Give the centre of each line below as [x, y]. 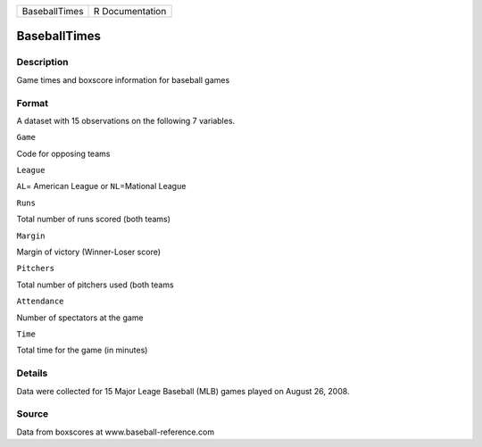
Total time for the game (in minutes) [82, 350]
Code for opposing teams [63, 153]
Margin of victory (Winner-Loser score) [88, 252]
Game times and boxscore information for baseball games [123, 79]
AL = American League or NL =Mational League [101, 186]
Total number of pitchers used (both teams [95, 285]
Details [32, 373]
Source [33, 414]
